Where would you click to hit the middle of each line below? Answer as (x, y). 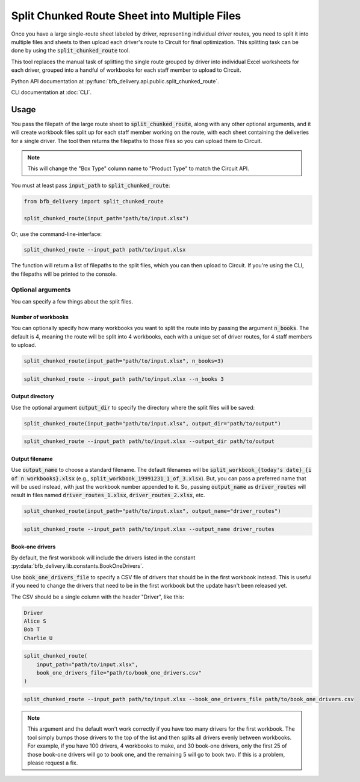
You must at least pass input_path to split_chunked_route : (91, 185)
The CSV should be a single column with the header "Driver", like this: (98, 597)
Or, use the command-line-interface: (57, 234)
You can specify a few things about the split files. (72, 301)
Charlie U (38, 638)
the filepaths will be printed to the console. (64, 274)
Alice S (35, 621)
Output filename (32, 459)
